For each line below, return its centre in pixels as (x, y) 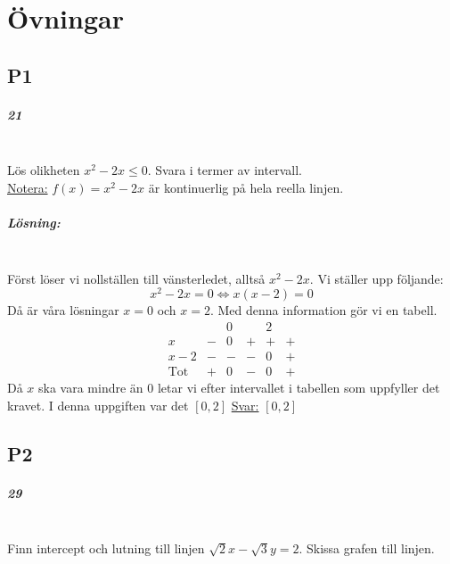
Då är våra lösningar (63, 310)
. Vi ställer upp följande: (376, 278)
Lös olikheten (44, 170)
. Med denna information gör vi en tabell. (323, 310)
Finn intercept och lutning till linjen (106, 548)
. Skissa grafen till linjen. (367, 548)
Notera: (28, 187)
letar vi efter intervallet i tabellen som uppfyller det (299, 388)
